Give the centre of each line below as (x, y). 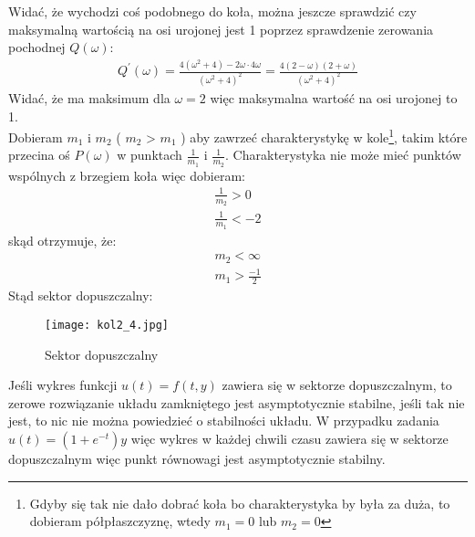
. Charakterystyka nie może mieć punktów (343, 155)
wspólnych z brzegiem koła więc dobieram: (127, 175)
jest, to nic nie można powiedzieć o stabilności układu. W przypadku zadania (224, 421)
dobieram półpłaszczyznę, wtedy (120, 521)
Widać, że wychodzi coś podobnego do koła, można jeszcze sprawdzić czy (212, 11)
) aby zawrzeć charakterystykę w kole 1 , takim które (324, 136)
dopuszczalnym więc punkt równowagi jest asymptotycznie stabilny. (197, 458)
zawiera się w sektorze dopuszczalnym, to (337, 385)
